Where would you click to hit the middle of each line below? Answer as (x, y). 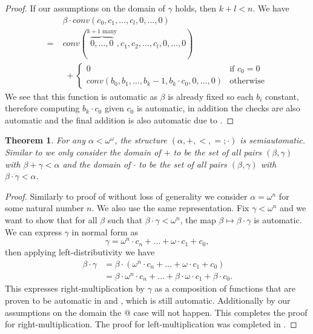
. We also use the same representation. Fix (170, 208)
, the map (198, 219)
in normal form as (105, 231)
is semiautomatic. (273, 140)
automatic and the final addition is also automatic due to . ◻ (120, 120)
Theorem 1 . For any (45, 140)
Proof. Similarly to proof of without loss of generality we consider (126, 196)
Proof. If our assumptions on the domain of (85, 8)
